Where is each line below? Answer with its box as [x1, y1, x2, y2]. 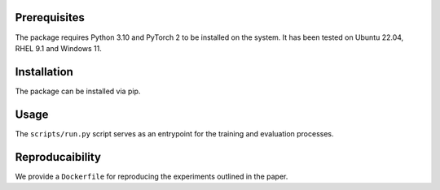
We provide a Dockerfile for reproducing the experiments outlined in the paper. [15, 171, 288, 181]
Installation [15, 65, 73, 79]
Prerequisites [15, 11, 85, 24]
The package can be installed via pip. [15, 86, 141, 96]
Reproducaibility [15, 150, 102, 164]
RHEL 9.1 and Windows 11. [15, 43, 102, 53]
